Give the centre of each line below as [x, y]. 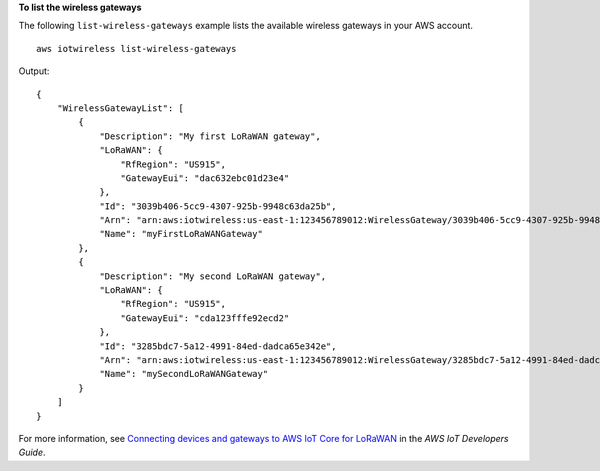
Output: [34, 71]
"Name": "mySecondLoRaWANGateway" [184, 374]
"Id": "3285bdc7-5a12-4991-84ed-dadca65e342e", [218, 346]
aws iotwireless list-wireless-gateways [136, 48]
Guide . [32, 452]
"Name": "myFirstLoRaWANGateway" [181, 234]
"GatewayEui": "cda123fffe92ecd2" [205, 318]
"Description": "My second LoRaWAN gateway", [213, 276]
